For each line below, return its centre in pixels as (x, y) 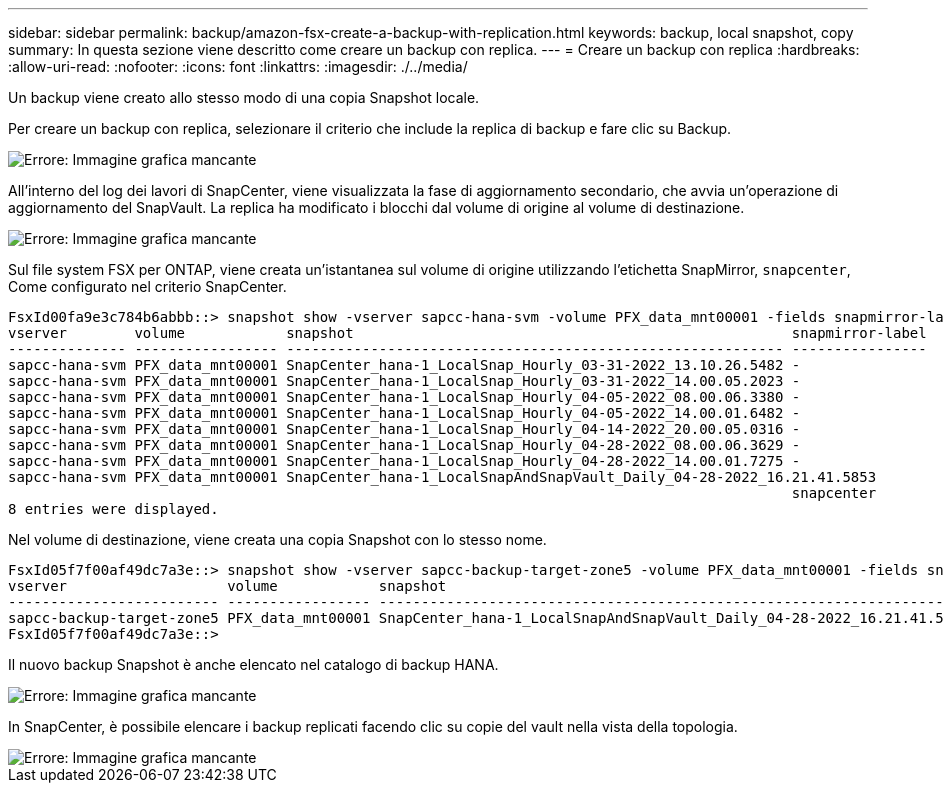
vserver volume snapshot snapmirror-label (467, 333)
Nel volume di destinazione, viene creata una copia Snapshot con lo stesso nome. (277, 539)
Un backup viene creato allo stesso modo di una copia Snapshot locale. (244, 97)
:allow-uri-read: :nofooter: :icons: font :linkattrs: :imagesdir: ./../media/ (238, 66)
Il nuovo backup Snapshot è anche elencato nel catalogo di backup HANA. (253, 664)
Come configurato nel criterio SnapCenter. (147, 286)
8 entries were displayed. (113, 509)
